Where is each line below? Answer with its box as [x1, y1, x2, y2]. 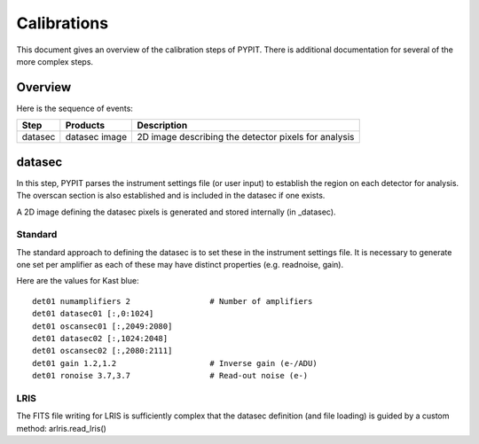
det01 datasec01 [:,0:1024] [32, 308, 154, 319]
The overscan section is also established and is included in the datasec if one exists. [16, 191, 326, 201]
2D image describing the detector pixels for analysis [137, 131, 355, 144]
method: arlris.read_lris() [16, 423, 106, 433]
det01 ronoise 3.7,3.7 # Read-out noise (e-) [32, 370, 309, 381]
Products [65, 120, 106, 132]
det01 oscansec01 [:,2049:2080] [32, 321, 173, 331]
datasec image [65, 131, 128, 144]
